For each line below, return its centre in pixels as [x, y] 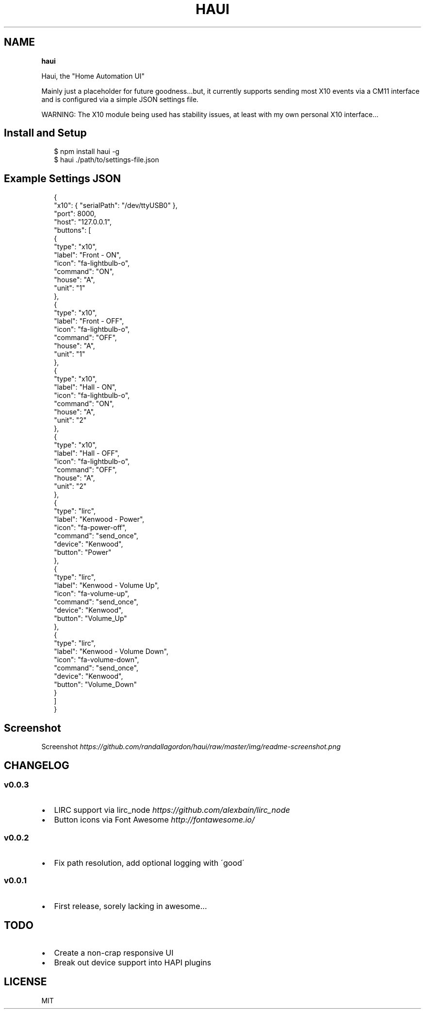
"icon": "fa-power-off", [90, 528]
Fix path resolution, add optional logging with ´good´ [149, 863]
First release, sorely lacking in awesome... [131, 906]
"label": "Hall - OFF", [87, 453]
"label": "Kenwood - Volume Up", [106, 585]
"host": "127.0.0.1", [83, 222]
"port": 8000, [75, 214]
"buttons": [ [73, 230]
